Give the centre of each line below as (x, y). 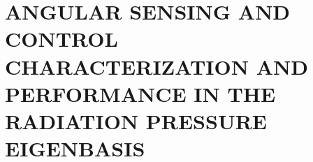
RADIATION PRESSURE (136, 120)
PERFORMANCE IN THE (140, 93)
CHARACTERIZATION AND (156, 66)
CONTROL (61, 39)
